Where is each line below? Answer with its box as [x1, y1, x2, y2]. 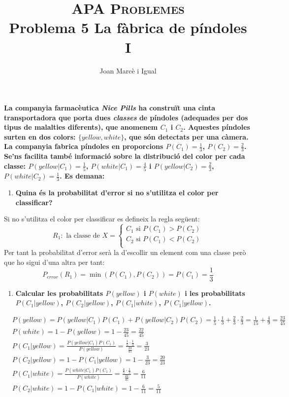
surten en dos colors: [4, 131, 76, 142]
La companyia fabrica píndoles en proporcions [4, 141, 163, 151]
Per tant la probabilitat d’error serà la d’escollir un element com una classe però [4, 247, 246, 257]
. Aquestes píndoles [183, 122, 250, 132]
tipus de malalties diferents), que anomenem [4, 122, 158, 132]
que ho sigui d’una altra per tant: [4, 257, 105, 267]
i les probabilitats [185, 288, 245, 298]
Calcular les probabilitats [15, 288, 103, 298]
